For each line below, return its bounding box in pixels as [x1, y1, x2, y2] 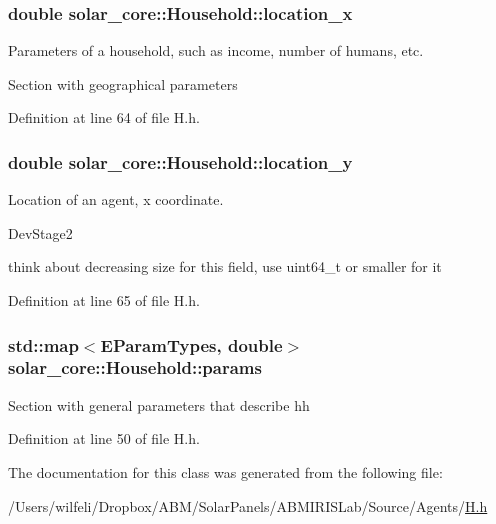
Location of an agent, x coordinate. [8, 189, 224, 210]
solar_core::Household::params [8, 355, 262, 380]
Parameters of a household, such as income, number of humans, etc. [8, 40, 424, 61]
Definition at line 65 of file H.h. [8, 290, 200, 310]
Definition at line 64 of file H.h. [8, 107, 200, 128]
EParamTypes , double [100, 332, 283, 357]
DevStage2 [8, 222, 73, 243]
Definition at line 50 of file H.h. [8, 428, 200, 449]
